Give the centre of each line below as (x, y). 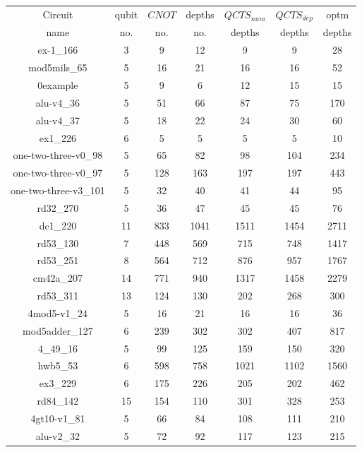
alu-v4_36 (58, 102)
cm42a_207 (58, 278)
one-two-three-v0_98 (58, 155)
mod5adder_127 (58, 330)
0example (58, 84)
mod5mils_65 (58, 67)
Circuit (58, 14)
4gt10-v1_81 (58, 418)
